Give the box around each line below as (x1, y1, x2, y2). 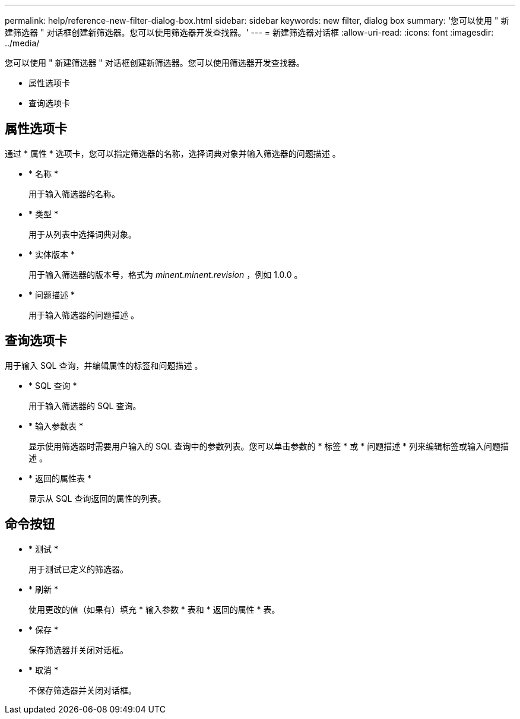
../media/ (5, 38, 40, 48)
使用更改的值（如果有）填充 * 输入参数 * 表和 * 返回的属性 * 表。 (28, 604, 280, 615)
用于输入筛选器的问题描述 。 (28, 309, 139, 320)
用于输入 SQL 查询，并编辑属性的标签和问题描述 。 (5, 360, 203, 370)
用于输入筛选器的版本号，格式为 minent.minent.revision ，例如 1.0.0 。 (28, 269, 303, 280)
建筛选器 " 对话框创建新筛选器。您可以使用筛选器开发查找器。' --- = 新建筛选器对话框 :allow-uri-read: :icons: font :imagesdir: (5, 27, 494, 37)
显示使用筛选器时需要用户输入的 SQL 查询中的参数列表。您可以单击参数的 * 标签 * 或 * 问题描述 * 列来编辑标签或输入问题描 (28, 441, 509, 451)
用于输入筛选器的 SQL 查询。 (28, 400, 141, 411)
